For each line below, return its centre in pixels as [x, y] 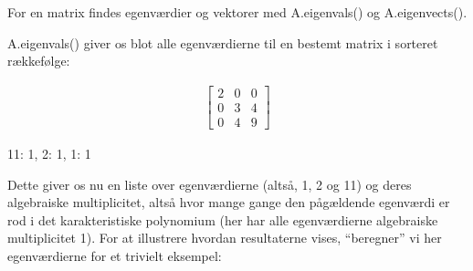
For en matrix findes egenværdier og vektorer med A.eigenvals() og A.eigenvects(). [237, 12]
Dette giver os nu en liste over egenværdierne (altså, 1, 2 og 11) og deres [210, 184]
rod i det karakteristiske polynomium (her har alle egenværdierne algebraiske [223, 219]
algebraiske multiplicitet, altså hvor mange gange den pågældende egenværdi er [229, 202]
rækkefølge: [39, 61]
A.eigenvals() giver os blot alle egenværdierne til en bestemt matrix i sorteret [223, 42]
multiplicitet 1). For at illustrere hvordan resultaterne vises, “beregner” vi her [225, 238]
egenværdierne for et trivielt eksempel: [115, 255]
